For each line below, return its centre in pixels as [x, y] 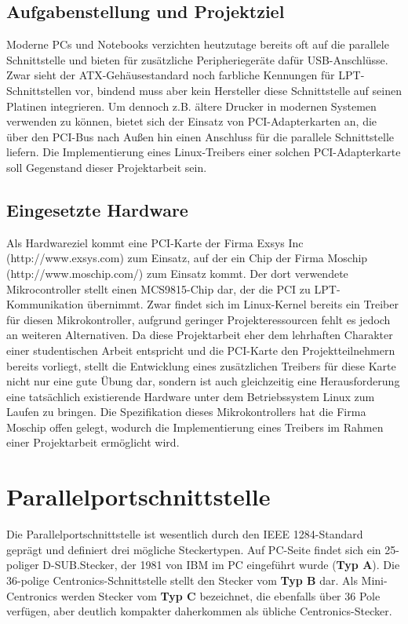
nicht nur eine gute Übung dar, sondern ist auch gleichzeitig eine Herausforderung [203, 381]
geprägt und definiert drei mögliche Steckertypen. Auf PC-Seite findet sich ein [194, 549]
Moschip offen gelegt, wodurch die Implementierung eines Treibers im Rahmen [195, 427]
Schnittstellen [39, 90]
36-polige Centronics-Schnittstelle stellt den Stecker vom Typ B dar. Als [182, 580]
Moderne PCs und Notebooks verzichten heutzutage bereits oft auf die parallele [198, 44]
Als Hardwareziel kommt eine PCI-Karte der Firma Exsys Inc [155, 242]
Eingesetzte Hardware [97, 209]
